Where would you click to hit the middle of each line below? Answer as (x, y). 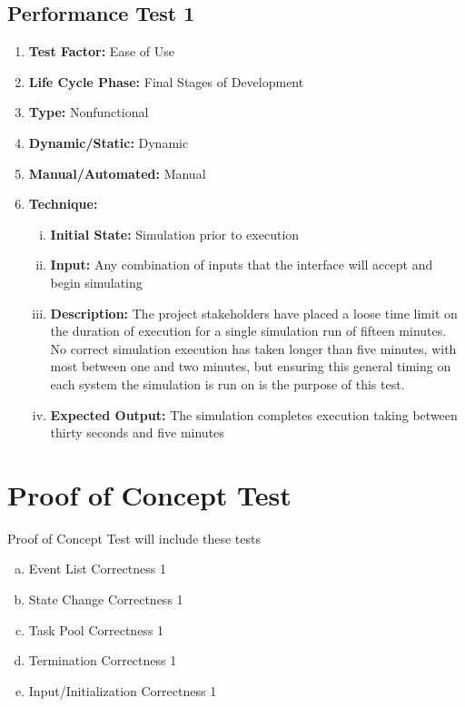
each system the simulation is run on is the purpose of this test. (228, 383)
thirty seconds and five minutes (137, 432)
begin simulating (96, 282)
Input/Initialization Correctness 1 (123, 690)
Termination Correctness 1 (103, 660)
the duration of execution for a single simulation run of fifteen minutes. (248, 331)
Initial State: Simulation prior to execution (175, 234)
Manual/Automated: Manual (117, 173)
